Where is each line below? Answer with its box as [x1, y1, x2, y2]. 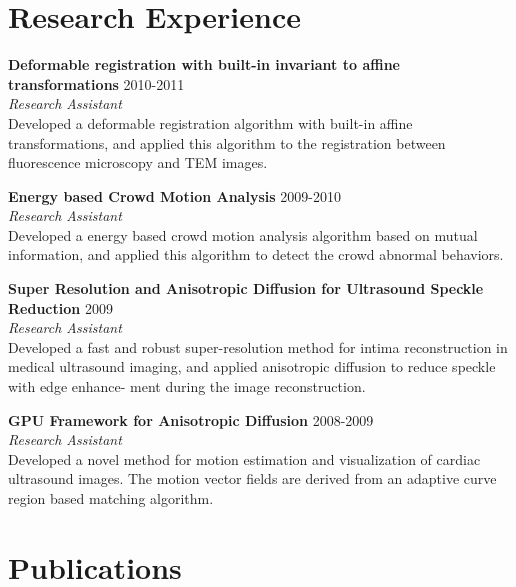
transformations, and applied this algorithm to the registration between [8, 132, 446, 153]
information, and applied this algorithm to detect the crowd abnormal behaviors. [8, 244, 504, 265]
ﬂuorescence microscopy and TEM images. [8, 152, 268, 173]
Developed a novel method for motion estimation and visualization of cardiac [8, 448, 481, 469]
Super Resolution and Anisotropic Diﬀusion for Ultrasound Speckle [8, 278, 484, 299]
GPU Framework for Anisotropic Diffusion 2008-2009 [8, 409, 374, 430]
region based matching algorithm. [8, 488, 214, 508]
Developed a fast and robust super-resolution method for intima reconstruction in [8, 336, 508, 357]
